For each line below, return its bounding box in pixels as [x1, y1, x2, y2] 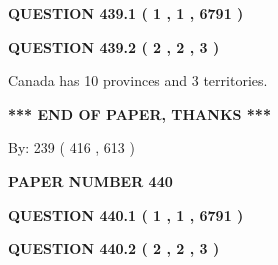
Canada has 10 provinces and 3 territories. [8, 70, 268, 91]
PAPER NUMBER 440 [8, 170, 173, 191]
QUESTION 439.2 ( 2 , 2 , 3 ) [8, 36, 220, 57]
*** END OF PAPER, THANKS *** [8, 103, 271, 124]
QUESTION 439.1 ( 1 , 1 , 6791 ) [8, 3, 244, 23]
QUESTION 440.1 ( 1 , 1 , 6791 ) [8, 204, 244, 225]
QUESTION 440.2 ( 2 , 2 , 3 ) [8, 238, 220, 259]
